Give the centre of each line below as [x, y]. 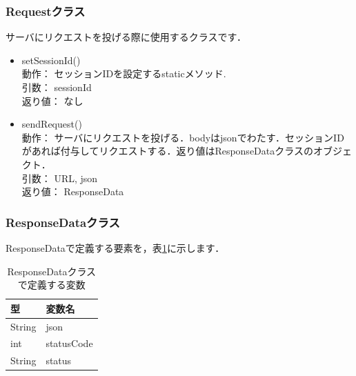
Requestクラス [46, 11]
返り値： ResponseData [73, 191]
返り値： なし [52, 100]
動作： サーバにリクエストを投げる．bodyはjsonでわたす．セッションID [183, 137]
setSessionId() [51, 60]
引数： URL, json [60, 178]
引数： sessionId [57, 87]
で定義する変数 [51, 285]
